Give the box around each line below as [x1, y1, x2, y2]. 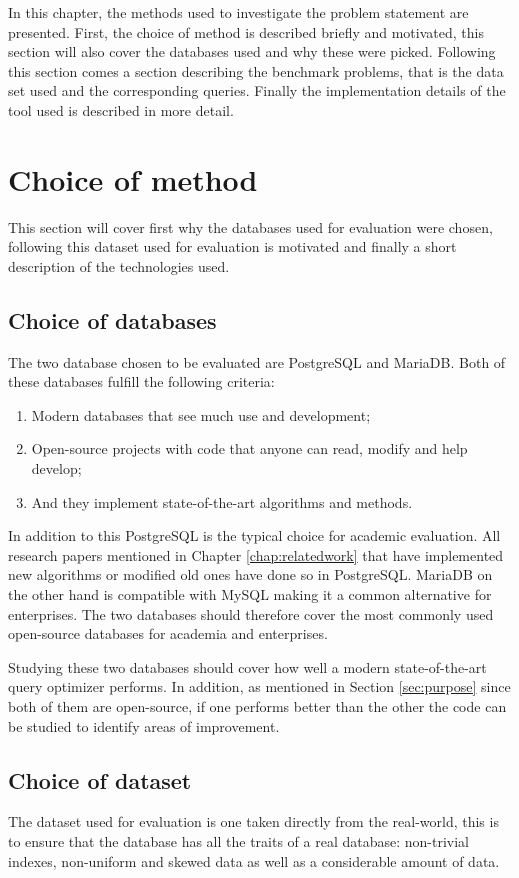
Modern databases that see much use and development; [31, 404, 371, 425]
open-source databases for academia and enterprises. [8, 623, 328, 644]
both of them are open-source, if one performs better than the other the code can [8, 695, 507, 716]
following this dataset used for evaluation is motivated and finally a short [8, 236, 457, 257]
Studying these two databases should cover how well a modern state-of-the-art [8, 656, 487, 677]
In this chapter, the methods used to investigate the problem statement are [8, 2, 469, 22]
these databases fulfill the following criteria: [8, 371, 275, 392]
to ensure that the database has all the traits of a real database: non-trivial [8, 830, 469, 851]
